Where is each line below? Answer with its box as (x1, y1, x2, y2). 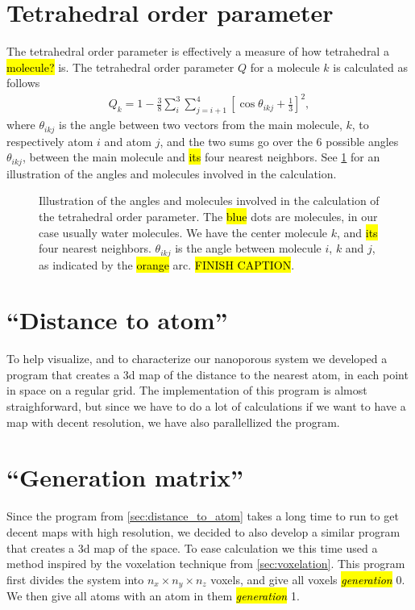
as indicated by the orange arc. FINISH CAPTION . (39, 256, 295, 273)
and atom (104, 132, 151, 149)
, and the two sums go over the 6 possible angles (160, 132, 399, 149)
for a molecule (250, 58, 320, 75)
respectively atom (6, 132, 93, 149)
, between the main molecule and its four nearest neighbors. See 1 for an (22, 148, 380, 165)
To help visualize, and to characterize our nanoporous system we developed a (6, 350, 388, 367)
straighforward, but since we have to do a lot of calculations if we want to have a (6, 398, 406, 415)
